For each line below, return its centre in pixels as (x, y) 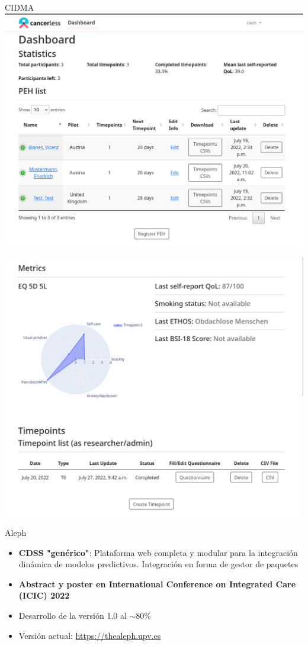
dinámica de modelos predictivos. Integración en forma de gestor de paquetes (158, 564)
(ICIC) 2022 (44, 595)
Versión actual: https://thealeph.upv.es (90, 635)
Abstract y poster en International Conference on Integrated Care (157, 584)
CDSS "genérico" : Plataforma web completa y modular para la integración (158, 552)
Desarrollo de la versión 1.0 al (73, 616)
